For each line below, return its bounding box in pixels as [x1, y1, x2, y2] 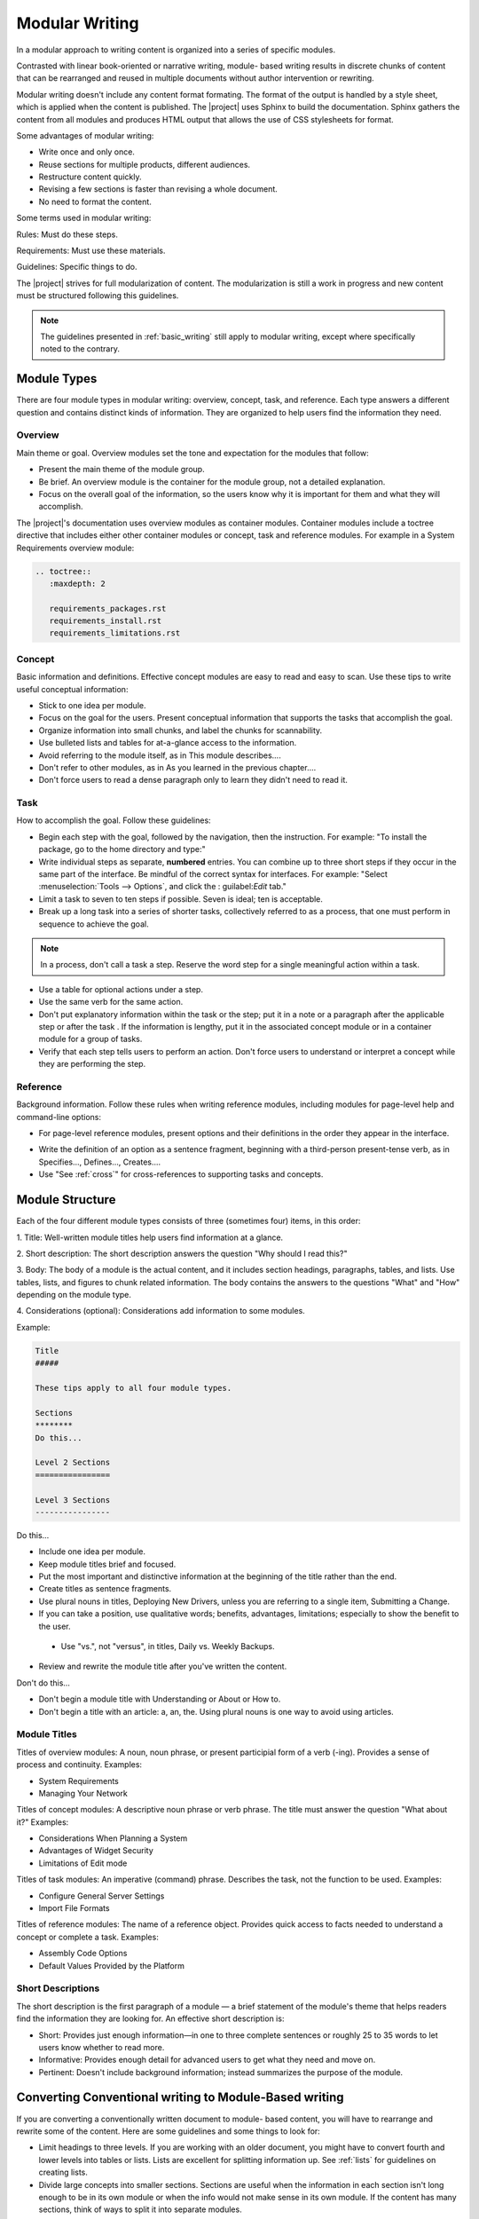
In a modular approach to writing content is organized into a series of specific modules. [16, 44, 336, 55]
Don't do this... [16, 1678, 71, 1688]
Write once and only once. [38, 146, 135, 157]
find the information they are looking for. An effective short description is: [16, 2013, 285, 2024]
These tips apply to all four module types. [35, 1383, 232, 1393]
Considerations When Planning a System [38, 1833, 188, 1844]
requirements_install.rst [49, 616, 162, 626]
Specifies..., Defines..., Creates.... [38, 1157, 161, 1167]
